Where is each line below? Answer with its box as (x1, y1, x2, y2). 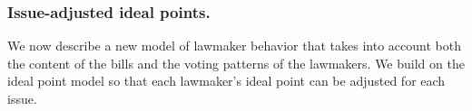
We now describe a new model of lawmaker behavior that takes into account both (7, 36, 461, 55)
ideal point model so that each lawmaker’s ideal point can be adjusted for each (7, 71, 446, 90)
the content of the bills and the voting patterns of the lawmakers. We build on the (7, 53, 465, 72)
